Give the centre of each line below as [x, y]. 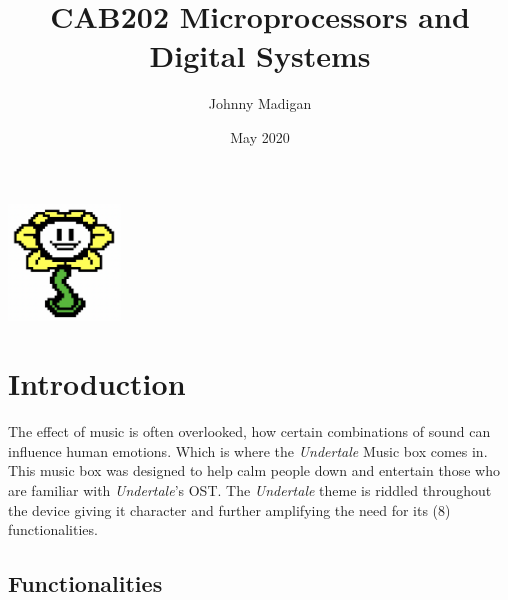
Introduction [97, 383]
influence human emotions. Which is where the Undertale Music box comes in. [248, 450]
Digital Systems [260, 55]
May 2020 [260, 136]
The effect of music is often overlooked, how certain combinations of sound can [249, 431]
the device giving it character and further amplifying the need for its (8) [229, 509]
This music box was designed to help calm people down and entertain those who [254, 470]
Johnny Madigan [260, 103]
